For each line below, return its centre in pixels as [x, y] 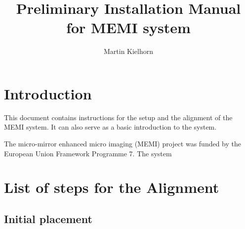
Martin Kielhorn [128, 51]
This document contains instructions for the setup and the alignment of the [118, 117]
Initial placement [48, 218]
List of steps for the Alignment [112, 187]
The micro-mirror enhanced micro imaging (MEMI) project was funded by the [123, 144]
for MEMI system [128, 27]
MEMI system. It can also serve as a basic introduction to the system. [110, 127]
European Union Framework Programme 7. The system [88, 153]
